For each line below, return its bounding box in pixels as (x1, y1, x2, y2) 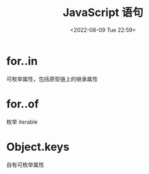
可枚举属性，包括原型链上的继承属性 (6, 75, 98, 83)
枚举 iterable (6, 118, 38, 126)
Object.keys (6, 140, 69, 154)
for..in (6, 54, 38, 68)
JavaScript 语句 (63, 6, 143, 20)
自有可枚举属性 (6, 161, 44, 168)
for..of (6, 97, 39, 111)
